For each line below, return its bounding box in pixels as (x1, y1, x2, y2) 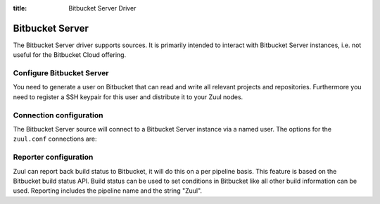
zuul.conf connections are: (13, 134, 97, 144)
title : (13, 4, 27, 12)
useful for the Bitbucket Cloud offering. (13, 51, 127, 59)
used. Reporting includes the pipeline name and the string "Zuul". (13, 186, 203, 195)
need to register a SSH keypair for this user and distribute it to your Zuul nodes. (13, 92, 243, 101)
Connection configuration (13, 110, 103, 120)
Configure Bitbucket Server (13, 68, 109, 78)
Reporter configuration (13, 152, 94, 162)
